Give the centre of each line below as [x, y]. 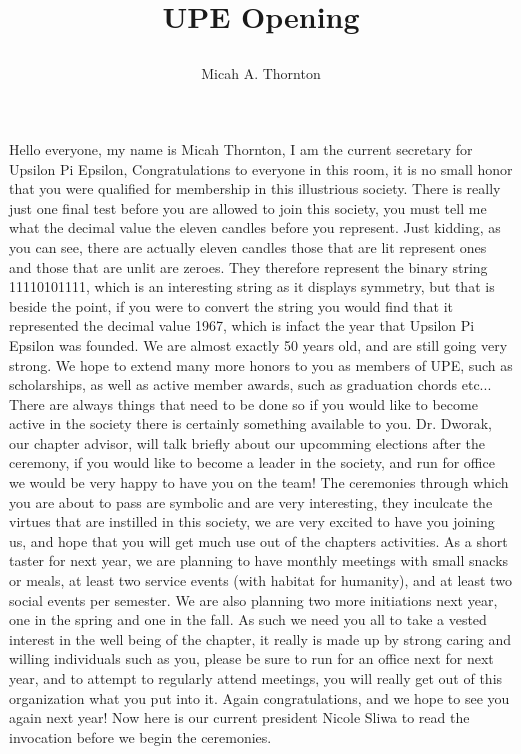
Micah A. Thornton [261, 73]
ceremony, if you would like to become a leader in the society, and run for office [252, 462]
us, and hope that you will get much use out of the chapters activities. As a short [258, 540]
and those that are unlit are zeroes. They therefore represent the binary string [248, 266]
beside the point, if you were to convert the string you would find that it [231, 305]
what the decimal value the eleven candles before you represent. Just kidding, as [255, 227]
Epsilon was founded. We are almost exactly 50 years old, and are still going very [258, 344]
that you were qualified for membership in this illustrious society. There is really [255, 188]
